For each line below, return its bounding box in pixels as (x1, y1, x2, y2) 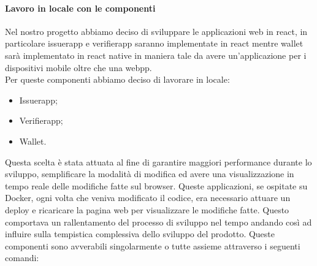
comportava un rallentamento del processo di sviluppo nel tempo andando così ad (5, 215, 312, 228)
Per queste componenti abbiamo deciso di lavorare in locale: (5, 73, 230, 86)
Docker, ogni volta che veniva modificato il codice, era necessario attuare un (5, 191, 291, 204)
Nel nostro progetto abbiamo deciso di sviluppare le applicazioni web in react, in (5, 25, 308, 37)
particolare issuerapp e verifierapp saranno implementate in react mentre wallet (5, 37, 304, 50)
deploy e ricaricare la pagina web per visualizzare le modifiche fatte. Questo (5, 203, 289, 216)
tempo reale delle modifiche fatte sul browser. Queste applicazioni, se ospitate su (5, 179, 308, 192)
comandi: (5, 251, 39, 264)
